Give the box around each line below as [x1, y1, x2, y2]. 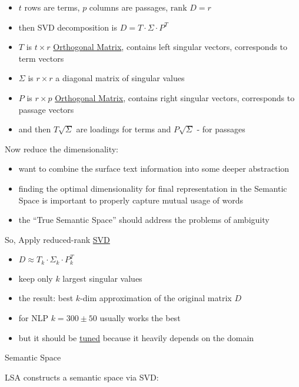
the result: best [18, 292, 74, 304]
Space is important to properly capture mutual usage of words [18, 193, 243, 206]
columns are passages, [89, 1, 168, 13]
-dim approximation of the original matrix [80, 292, 232, 304]
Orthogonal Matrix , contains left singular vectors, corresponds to [53, 41, 288, 53]
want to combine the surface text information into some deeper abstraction [18, 162, 290, 175]
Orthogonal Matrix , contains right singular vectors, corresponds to [55, 91, 295, 104]
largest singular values [62, 272, 142, 284]
